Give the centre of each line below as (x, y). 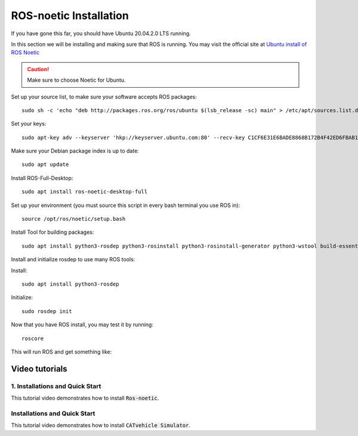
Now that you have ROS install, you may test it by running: (82, 324)
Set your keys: (29, 124)
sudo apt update (45, 165)
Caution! (38, 69)
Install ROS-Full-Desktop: (42, 178)
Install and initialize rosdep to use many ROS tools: (73, 259)
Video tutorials (39, 369)
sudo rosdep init (47, 311)
